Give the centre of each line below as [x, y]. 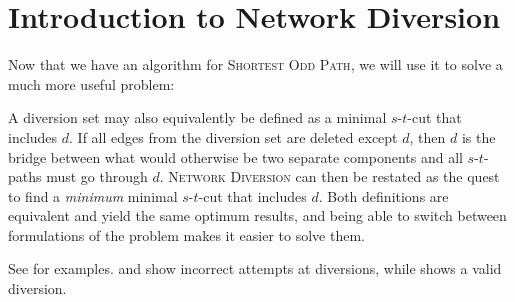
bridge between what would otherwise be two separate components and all [235, 156]
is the [478, 136]
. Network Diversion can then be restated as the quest [329, 176]
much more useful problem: [91, 83]
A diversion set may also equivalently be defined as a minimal [197, 117]
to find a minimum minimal [93, 195]
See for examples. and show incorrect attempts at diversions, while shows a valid [255, 268]
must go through [97, 176]
